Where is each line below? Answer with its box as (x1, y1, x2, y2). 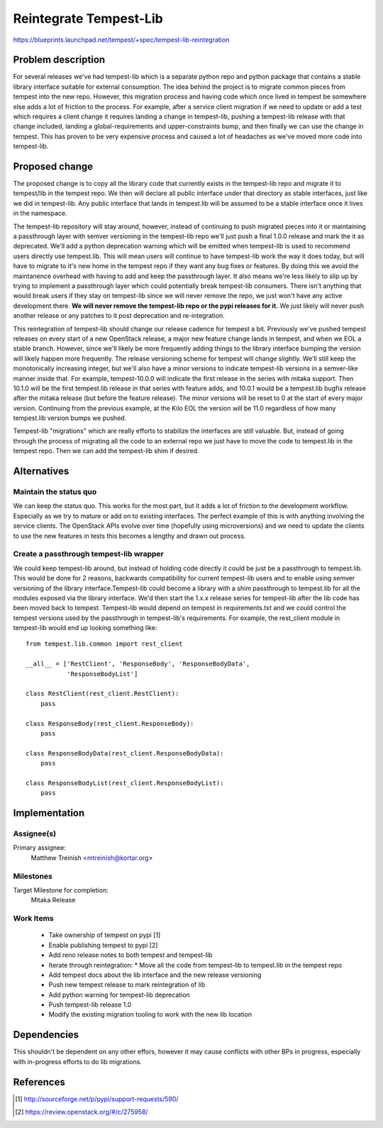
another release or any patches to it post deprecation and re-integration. (13, 311, 225, 320)
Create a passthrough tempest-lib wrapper (13, 549, 165, 559)
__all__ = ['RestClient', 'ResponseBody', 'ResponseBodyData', (26, 660, 250, 668)
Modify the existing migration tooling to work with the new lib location (48, 1010, 252, 1019)
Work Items (13, 914, 54, 924)
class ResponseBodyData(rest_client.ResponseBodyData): (26, 749, 224, 757)
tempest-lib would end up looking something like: (13, 624, 157, 632)
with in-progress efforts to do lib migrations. (13, 1057, 142, 1066)
